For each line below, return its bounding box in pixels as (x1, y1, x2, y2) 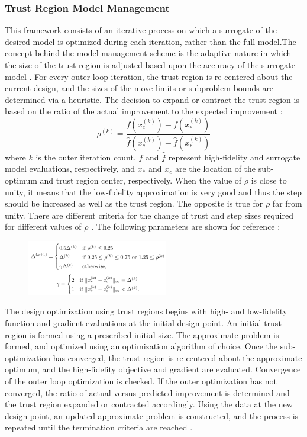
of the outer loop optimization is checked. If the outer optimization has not (5, 374, 277, 387)
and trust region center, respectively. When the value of (40, 174, 242, 187)
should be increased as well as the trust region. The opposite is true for (5, 197, 263, 210)
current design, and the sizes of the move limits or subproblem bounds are (5, 82, 274, 94)
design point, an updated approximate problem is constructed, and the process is (5, 409, 299, 422)
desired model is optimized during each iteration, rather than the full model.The (5, 35, 296, 47)
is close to (251, 174, 287, 187)
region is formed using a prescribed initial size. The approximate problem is (5, 328, 279, 340)
